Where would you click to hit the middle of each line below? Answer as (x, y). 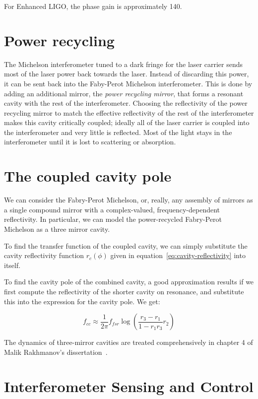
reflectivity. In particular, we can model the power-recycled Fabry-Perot (113, 219)
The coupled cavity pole (88, 176)
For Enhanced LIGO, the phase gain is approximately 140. (93, 6)
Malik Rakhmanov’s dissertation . (56, 352)
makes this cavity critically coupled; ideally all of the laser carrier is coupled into (127, 122)
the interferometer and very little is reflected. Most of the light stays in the (118, 132)
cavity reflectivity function (44, 255)
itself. (12, 265)
